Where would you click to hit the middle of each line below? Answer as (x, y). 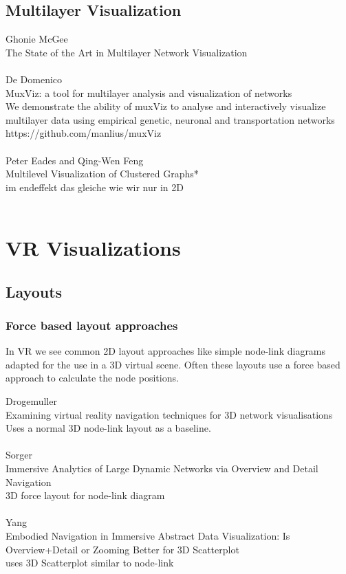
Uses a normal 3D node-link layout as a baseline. (108, 428)
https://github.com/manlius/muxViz (84, 133)
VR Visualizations (93, 248)
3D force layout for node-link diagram (85, 495)
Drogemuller (31, 401)
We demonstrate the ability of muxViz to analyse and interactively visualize (166, 106)
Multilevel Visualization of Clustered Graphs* (102, 174)
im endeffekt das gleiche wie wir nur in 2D (95, 187)
